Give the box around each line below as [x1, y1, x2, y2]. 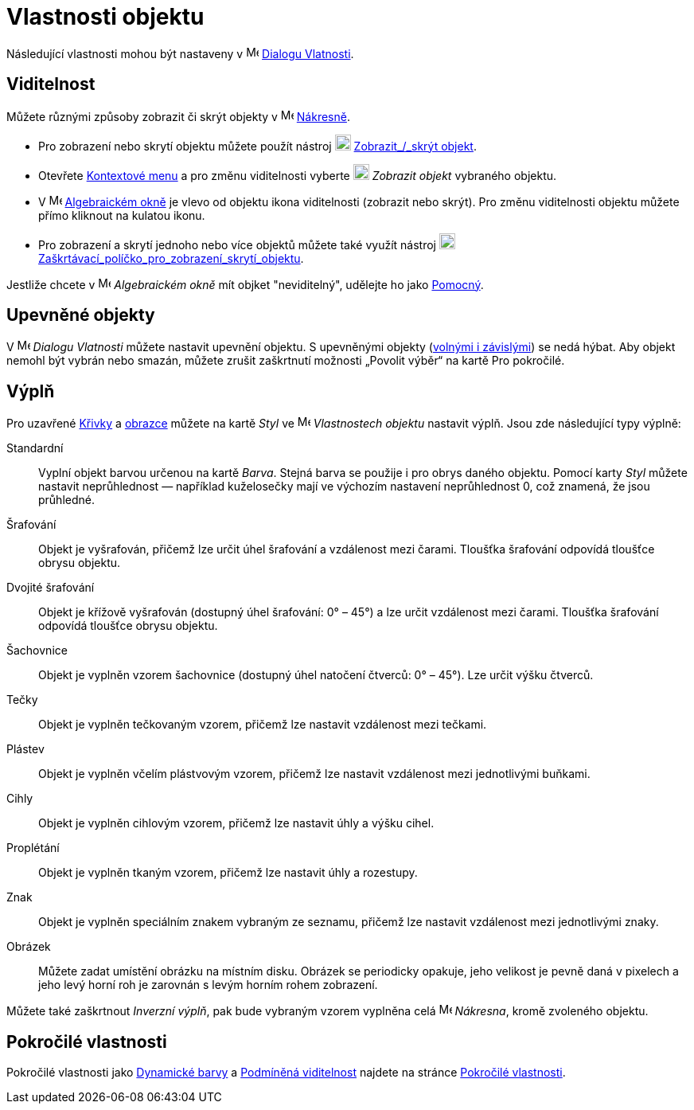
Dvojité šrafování [6, 580, 95, 595]
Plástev [6, 742, 45, 756]
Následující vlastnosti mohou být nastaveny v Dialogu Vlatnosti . [6, 46, 354, 61]
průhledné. [38, 493, 95, 507]
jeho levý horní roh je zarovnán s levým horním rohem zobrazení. [38, 978, 378, 992]
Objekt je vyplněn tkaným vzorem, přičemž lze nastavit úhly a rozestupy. [38, 866, 418, 880]
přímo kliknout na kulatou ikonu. [38, 208, 205, 222]
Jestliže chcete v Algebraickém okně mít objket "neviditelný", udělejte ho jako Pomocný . [6, 277, 484, 291]
